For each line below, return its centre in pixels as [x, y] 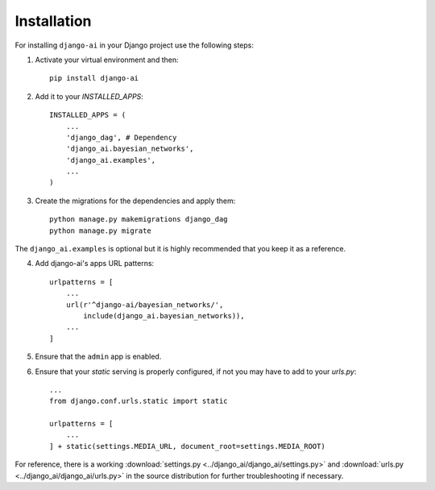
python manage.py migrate [101, 230]
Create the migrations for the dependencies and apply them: [135, 201]
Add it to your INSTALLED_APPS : [89, 96]
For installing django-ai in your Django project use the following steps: [134, 45]
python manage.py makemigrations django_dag [139, 219]
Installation [53, 21]
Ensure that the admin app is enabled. [98, 357]
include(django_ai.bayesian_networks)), [164, 316]
